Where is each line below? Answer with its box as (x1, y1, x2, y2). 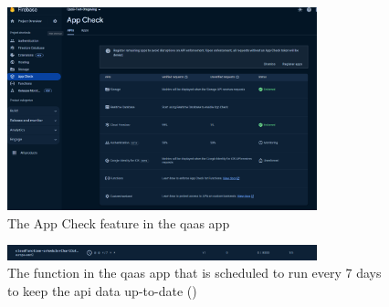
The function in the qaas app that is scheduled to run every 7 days (7, 263, 382, 282)
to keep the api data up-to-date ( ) (7, 281, 197, 300)
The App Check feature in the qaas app (7, 213, 230, 232)
